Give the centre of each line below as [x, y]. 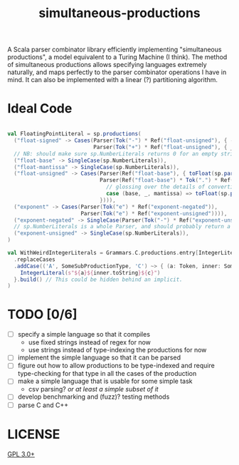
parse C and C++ [43, 405]
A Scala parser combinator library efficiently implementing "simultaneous [115, 50]
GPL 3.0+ [21, 454]
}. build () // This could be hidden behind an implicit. [98, 280]
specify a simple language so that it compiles [84, 334]
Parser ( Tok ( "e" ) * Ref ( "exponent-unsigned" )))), [154, 213]
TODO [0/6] [42, 315]
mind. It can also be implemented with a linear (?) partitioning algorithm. [113, 80]
